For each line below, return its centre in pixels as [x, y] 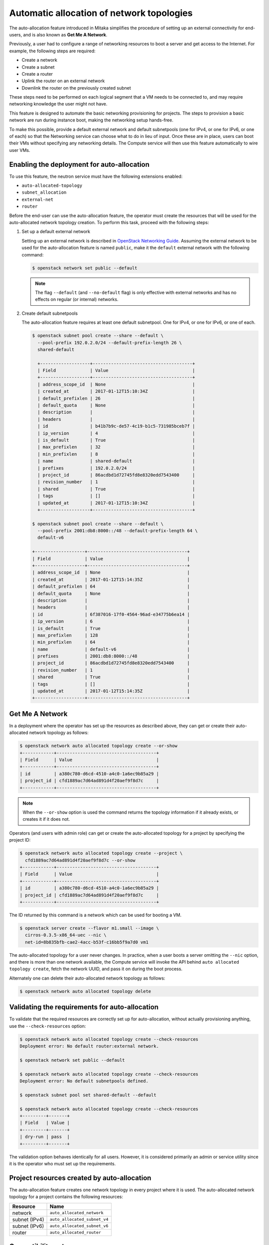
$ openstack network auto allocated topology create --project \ [101, 853]
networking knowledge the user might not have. [58, 104]
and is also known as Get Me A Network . [65, 34]
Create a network [39, 60]
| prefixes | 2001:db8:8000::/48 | [111, 656]
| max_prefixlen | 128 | [111, 635]
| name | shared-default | [116, 461]
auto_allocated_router [75, 1233]
